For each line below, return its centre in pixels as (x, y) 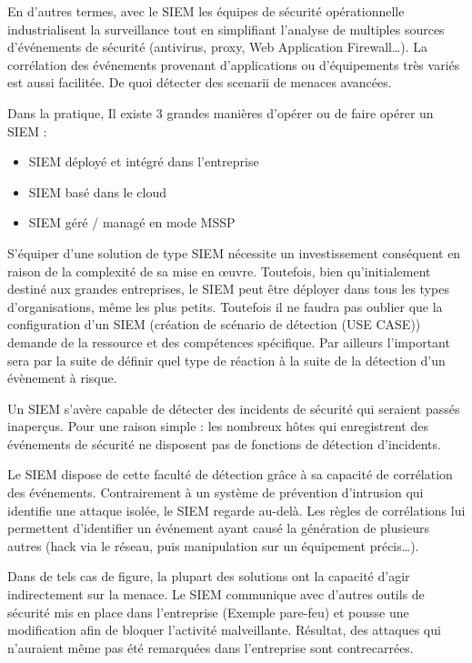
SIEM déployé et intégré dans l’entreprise (144, 161)
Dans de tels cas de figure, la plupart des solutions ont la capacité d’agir (209, 576)
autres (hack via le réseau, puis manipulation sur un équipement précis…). (213, 545)
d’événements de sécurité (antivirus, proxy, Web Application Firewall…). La (218, 47)
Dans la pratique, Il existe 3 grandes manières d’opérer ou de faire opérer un (221, 112)
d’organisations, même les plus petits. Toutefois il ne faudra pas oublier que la (225, 306)
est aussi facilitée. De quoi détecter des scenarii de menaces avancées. (200, 82)
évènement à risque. (62, 378)
